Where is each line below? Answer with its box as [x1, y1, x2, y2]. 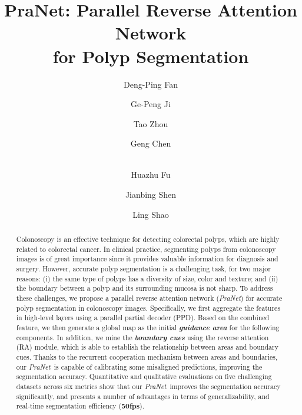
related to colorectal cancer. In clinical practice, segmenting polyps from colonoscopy [16, 244, 276, 254]
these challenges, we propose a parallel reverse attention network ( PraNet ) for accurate [16, 293, 283, 303]
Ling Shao [132, 208, 169, 220]
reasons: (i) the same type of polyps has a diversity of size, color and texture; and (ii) [16, 273, 278, 283]
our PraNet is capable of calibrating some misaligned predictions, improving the [16, 361, 263, 371]
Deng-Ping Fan [124, 78, 178, 90]
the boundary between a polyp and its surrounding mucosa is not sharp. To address [16, 283, 273, 293]
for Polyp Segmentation [52, 44, 249, 68]
